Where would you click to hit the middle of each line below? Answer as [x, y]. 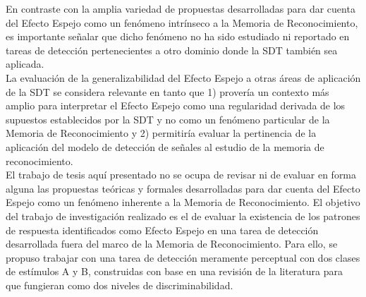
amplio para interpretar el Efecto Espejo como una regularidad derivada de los [176, 105]
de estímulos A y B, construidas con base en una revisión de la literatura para [175, 271]
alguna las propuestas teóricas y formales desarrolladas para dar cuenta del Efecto [183, 188]
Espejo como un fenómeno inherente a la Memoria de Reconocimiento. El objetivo [183, 202]
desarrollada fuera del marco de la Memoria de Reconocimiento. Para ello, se [172, 244]
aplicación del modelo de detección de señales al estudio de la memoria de [165, 146]
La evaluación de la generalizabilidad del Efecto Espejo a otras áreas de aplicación [183, 77]
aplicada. [25, 64]
